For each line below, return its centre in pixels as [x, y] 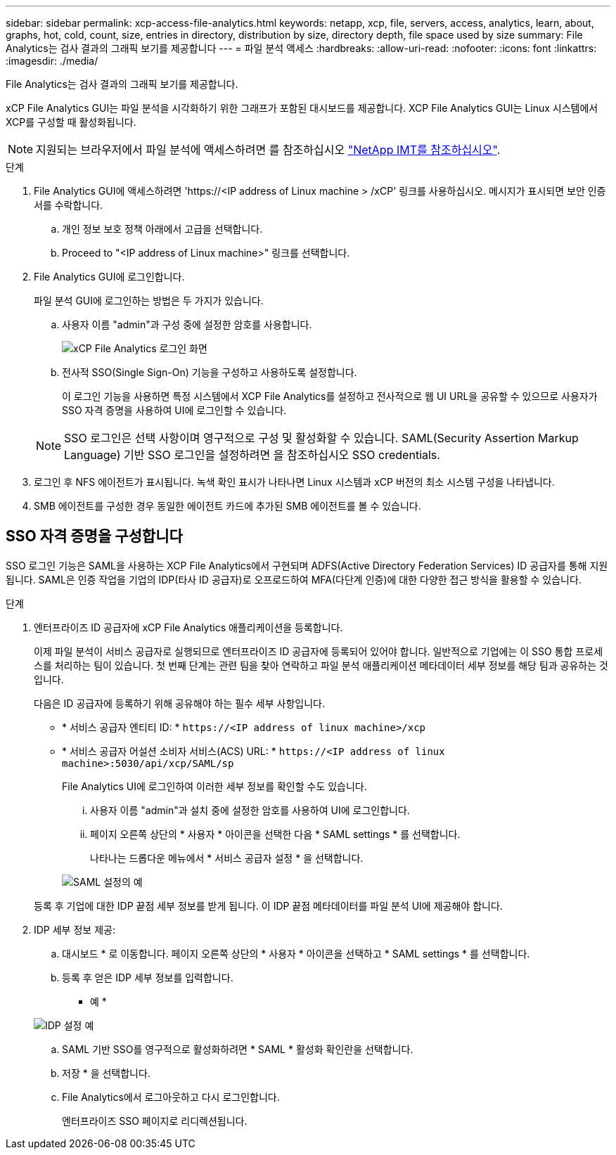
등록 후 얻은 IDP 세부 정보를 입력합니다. [148, 977]
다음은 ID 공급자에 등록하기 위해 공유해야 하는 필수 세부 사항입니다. [179, 703]
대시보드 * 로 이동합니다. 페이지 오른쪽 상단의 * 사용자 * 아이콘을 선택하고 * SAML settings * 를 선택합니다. [296, 953]
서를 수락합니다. [69, 205]
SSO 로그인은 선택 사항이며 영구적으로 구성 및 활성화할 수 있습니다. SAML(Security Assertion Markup [321, 438]
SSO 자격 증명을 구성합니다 [94, 536]
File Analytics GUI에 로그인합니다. [109, 277]
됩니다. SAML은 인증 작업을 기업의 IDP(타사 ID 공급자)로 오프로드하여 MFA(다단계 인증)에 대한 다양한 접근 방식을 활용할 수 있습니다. [294, 579]
